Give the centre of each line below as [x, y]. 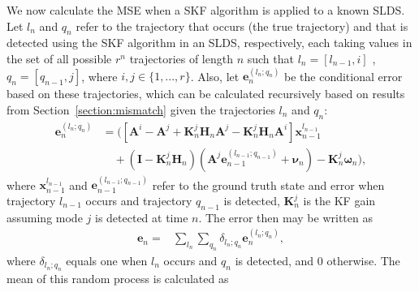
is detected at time [141, 217]
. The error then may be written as [285, 217]
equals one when [107, 260]
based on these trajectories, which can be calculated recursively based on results [206, 94]
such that [270, 58]
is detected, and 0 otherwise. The [317, 260]
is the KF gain [339, 200]
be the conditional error [343, 76]
